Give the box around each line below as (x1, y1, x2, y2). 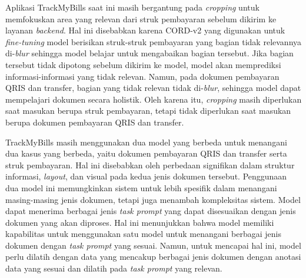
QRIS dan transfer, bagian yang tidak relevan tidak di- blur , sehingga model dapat (5, 82, 301, 94)
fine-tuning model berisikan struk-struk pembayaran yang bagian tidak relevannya (5, 35, 302, 48)
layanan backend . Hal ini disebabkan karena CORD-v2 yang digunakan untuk (5, 24, 285, 36)
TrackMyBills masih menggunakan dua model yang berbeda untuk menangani (5, 135, 287, 148)
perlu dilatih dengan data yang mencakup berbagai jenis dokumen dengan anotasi (5, 250, 301, 263)
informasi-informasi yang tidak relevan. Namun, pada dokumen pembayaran (5, 70, 280, 82)
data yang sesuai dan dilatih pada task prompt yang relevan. (5, 262, 222, 274)
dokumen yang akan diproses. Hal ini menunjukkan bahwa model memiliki (5, 216, 274, 228)
